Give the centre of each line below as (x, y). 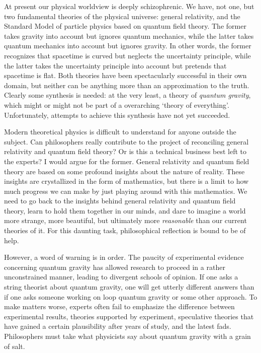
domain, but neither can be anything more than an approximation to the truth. (127, 85)
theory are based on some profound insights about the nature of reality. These (124, 171)
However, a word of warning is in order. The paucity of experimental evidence (124, 257)
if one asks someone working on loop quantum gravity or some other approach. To (131, 296)
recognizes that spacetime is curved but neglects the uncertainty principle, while (127, 55)
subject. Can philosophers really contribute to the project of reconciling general (126, 141)
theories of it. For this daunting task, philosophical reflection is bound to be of (125, 230)
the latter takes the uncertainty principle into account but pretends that (115, 65)
